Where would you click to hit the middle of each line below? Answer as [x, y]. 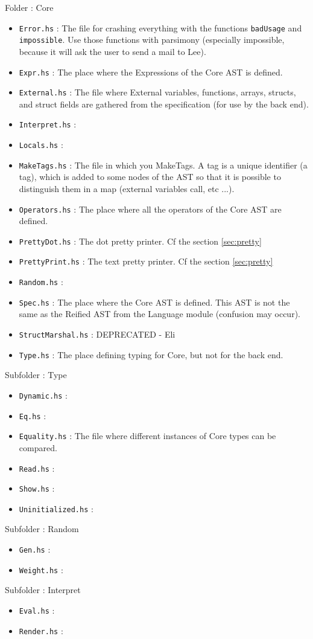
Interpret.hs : [48, 124]
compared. [38, 447]
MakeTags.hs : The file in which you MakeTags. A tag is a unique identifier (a [163, 165]
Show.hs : [37, 488]
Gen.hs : [35, 549]
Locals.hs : [41, 145]
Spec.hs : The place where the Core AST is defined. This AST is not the [154, 302]
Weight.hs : [41, 569]
